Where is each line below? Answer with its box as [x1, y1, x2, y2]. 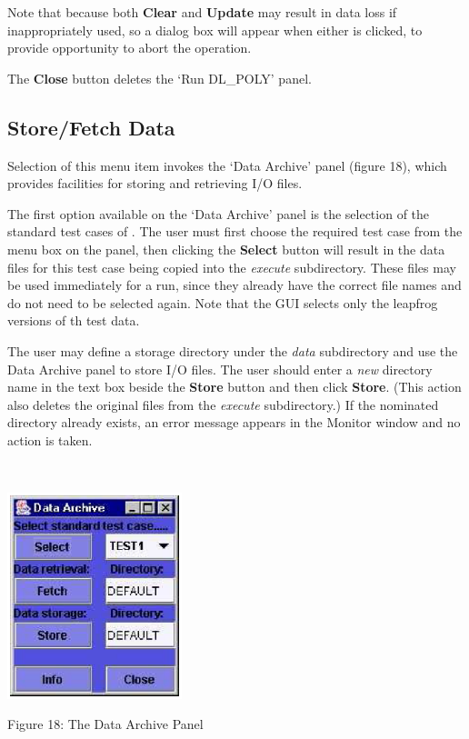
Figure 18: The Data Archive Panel [7, 714, 204, 734]
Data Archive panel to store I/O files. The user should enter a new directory [7, 359, 433, 378]
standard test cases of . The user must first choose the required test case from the [7, 222, 463, 241]
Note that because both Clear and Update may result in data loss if [7, 3, 397, 21]
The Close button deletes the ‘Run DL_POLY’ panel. [7, 68, 312, 87]
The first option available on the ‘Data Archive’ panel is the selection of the [7, 204, 430, 223]
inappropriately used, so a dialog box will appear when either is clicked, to [7, 20, 423, 39]
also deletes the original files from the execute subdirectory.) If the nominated [7, 394, 439, 414]
